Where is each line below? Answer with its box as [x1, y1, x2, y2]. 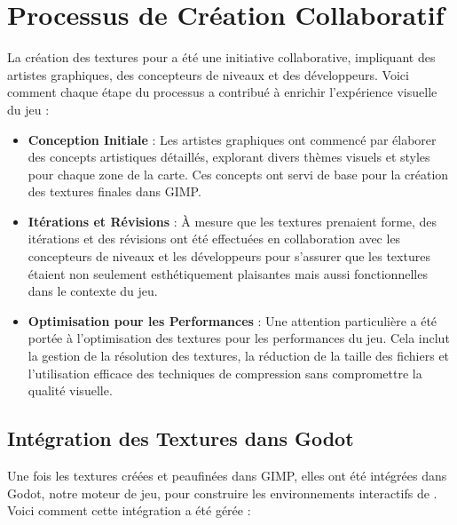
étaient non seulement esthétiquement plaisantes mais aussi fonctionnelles [28, 264, 428, 282]
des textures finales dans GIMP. [28, 182, 201, 201]
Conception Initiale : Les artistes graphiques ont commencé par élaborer [28, 130, 437, 148]
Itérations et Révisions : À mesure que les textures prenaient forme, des [28, 211, 437, 230]
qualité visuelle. [28, 381, 113, 400]
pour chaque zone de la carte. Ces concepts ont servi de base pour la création [28, 164, 449, 183]
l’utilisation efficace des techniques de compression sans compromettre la [28, 363, 422, 382]
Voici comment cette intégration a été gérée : [7, 501, 251, 520]
